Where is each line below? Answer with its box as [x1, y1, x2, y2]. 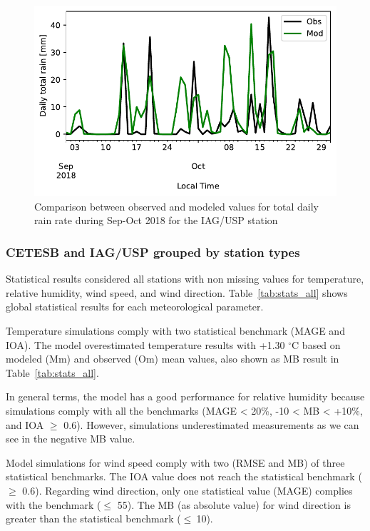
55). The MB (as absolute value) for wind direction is [117, 497, 351, 512]
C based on [292, 337, 341, 352]
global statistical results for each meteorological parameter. [6, 299, 264, 314]
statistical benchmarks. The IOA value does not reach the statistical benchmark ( [6, 469, 362, 484]
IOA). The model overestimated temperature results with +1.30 [6, 337, 285, 352]
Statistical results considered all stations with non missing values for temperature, [6, 271, 364, 286]
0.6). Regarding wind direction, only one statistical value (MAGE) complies [22, 482, 353, 497]
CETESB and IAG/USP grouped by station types [6, 243, 300, 261]
